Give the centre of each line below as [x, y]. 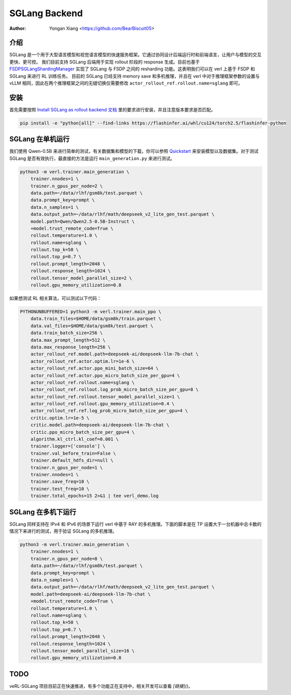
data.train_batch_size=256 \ [67, 333]
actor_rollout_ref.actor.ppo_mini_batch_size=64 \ [94, 369]
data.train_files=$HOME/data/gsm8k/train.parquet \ [96, 319]
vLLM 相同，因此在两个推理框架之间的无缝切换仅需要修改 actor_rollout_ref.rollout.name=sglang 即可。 [126, 83]
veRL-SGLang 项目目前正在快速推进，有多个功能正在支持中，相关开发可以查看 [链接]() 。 [101, 686]
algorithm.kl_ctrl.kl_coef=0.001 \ [75, 439]
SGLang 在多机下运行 [43, 512]
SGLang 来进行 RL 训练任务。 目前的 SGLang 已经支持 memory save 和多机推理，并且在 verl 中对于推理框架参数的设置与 [135, 76]
